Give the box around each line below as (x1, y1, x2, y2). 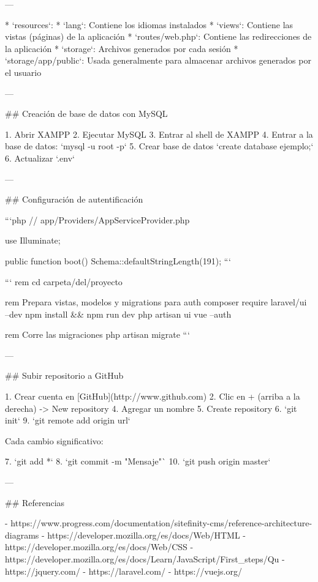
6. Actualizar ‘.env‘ (5, 151, 75, 164)
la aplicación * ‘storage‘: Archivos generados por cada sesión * (5, 42, 238, 54)
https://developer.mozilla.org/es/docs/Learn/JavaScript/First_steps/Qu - (5, 553, 285, 565)
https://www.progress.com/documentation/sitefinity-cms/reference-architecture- (10, 517, 312, 529)
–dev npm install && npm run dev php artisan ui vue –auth (5, 307, 232, 320)
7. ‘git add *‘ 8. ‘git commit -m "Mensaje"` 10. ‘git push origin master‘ (5, 455, 271, 468)
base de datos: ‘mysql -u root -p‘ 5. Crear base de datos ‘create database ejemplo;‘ (5, 140, 314, 152)
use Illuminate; (5, 234, 61, 247)
